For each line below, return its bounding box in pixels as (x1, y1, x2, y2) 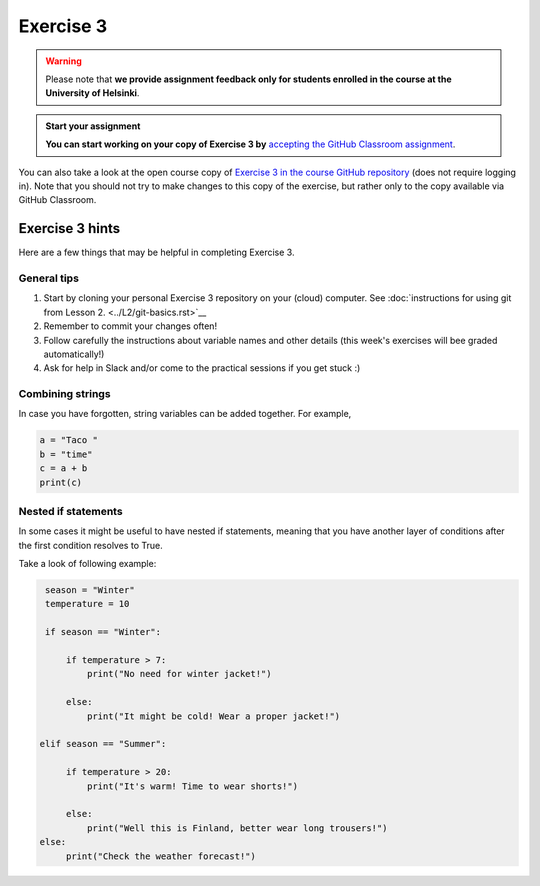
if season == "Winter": (45, 626, 162, 638)
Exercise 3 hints (18, 220, 121, 237)
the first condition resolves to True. (18, 539, 164, 551)
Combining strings (18, 387, 111, 401)
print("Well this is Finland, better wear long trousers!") (86, 822, 388, 834)
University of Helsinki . (45, 87, 140, 99)
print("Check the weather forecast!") (65, 850, 257, 862)
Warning (45, 55, 82, 67)
